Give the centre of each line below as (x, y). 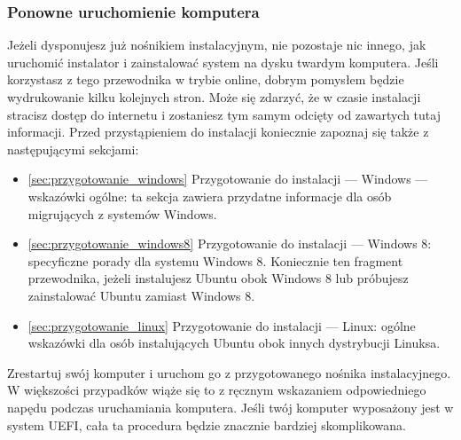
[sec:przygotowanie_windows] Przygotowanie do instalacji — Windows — (228, 179)
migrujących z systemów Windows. (122, 213)
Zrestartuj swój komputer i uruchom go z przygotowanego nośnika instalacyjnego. (229, 372)
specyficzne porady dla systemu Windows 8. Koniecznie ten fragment (215, 260)
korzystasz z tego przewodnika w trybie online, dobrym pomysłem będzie (206, 79)
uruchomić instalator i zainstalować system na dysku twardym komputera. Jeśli (223, 62)
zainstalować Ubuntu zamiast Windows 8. (141, 295)
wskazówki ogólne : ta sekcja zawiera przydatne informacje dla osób (210, 196)
